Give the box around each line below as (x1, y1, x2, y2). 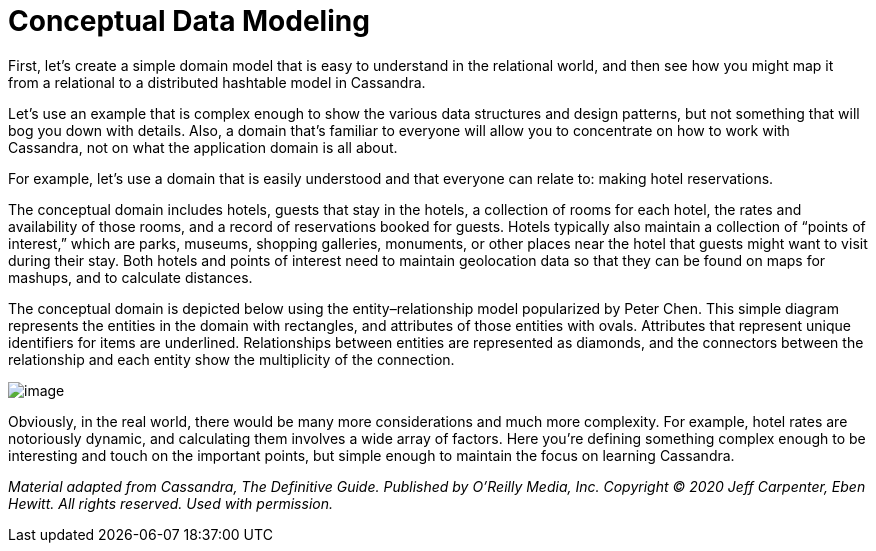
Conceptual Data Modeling (8, 4, 370, 38)
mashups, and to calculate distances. (8, 268, 253, 286)
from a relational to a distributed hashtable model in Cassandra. (8, 73, 426, 91)
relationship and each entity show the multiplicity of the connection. (8, 350, 455, 368)
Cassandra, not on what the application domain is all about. (8, 138, 398, 156)
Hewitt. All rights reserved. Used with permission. (8, 494, 333, 512)
